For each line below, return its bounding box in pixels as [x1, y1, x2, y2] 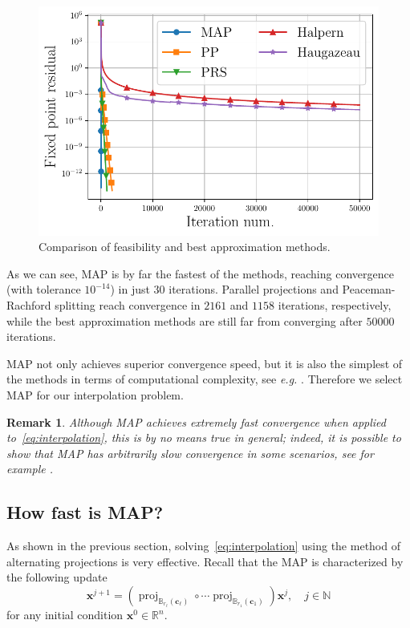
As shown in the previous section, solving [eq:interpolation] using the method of [6, 537, 400, 554]
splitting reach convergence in [55, 297, 201, 314]
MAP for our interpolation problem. [6, 387, 184, 403]
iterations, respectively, [278, 297, 392, 314]
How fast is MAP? [6, 500, 164, 525]
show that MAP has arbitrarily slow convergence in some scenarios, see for [6, 444, 374, 461]
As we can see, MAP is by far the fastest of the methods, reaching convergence [6, 265, 394, 282]
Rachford [6, 297, 51, 314]
